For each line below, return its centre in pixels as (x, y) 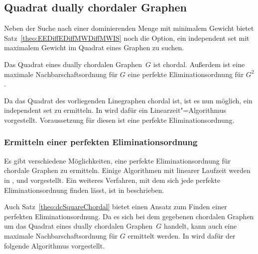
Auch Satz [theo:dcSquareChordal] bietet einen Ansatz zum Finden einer (116, 207)
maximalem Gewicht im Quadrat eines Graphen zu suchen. (94, 47)
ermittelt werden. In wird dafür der (182, 235)
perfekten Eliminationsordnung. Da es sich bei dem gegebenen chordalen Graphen (129, 216)
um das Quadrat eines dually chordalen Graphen (78, 226)
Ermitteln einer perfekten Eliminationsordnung (101, 142)
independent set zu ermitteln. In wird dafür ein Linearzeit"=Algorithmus (115, 110)
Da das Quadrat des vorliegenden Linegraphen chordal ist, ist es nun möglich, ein (128, 100)
